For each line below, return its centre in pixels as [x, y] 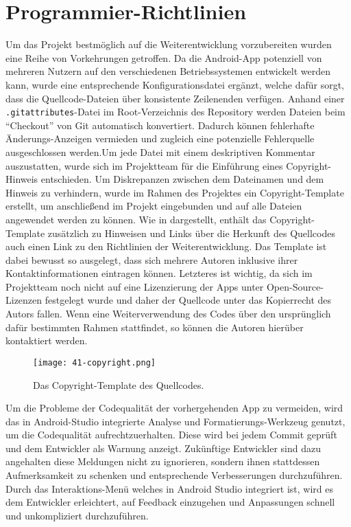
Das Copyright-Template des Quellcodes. [119, 384]
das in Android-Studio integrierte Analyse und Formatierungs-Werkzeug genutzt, [175, 421]
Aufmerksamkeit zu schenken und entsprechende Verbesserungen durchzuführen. [174, 475]
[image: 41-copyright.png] [94, 362]
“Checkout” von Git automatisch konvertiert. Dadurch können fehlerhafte [160, 125]
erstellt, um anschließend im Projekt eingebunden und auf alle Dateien [154, 206]
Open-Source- [295, 286]
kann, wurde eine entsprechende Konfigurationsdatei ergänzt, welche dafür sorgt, [175, 84]
